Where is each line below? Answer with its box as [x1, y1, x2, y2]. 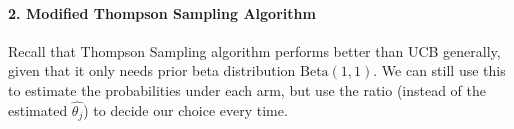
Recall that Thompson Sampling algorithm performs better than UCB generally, [8, 40, 501, 61]
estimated [8, 99, 68, 120]
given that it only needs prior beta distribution [8, 60, 296, 81]
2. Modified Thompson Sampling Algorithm [8, 2, 316, 23]
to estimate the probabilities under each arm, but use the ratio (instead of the [8, 79, 487, 100]
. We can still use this [373, 60, 506, 81]
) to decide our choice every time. [83, 99, 288, 120]
